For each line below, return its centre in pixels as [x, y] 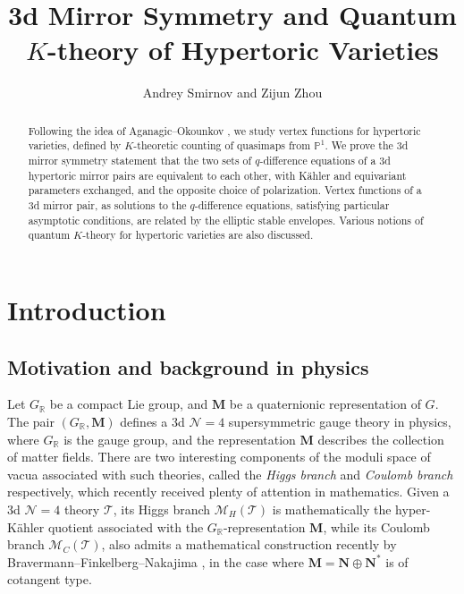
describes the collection [381, 439]
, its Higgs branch [162, 509]
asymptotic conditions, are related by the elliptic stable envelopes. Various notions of [226, 220]
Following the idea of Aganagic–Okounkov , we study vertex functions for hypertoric [224, 130]
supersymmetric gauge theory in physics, [340, 421]
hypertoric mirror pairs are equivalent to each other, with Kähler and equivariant [217, 175]
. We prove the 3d [367, 145]
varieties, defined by [75, 145]
